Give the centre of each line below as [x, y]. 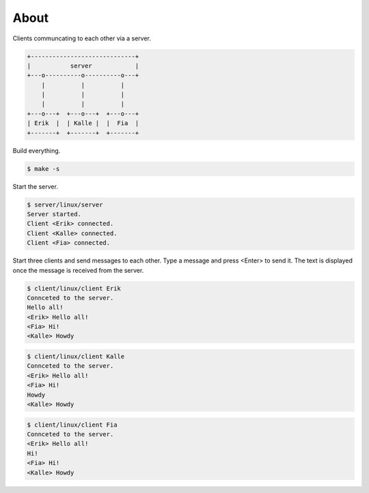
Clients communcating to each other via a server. [82, 38]
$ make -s [43, 169]
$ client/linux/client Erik [74, 288]
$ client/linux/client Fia [72, 425]
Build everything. [37, 150]
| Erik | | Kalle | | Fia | [83, 123]
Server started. [54, 214]
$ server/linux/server [65, 204]
